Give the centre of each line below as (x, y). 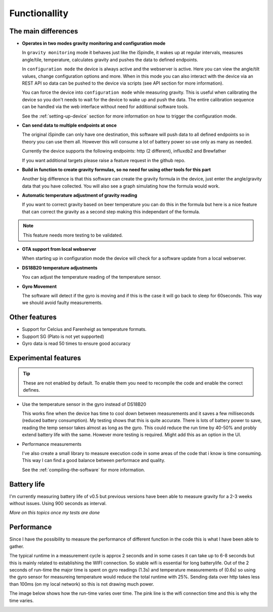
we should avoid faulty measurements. (62, 303)
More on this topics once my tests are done (55, 513)
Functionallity (39, 13)
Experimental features (45, 358)
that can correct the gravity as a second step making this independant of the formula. (111, 212)
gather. (17, 546)
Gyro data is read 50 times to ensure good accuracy (76, 343)
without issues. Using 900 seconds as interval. (58, 504)
